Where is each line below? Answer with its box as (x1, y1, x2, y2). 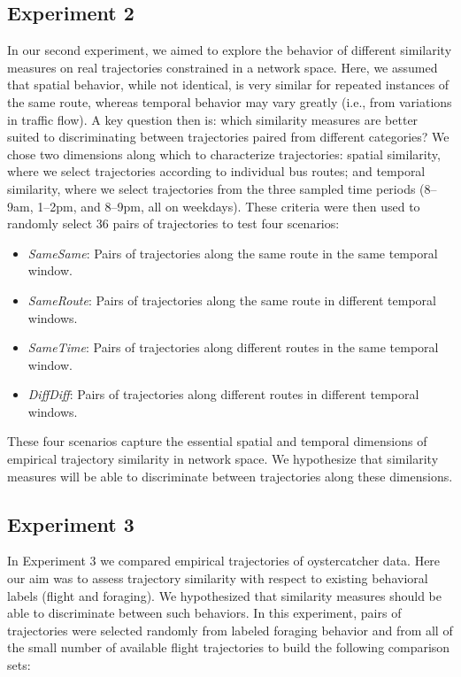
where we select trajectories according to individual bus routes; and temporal (7, 162, 426, 181)
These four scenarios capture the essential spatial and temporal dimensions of (7, 432, 427, 450)
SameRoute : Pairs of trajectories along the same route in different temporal (27, 290, 437, 309)
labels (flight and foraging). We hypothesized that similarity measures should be (7, 586, 442, 604)
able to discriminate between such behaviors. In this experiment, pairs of (7, 604, 402, 622)
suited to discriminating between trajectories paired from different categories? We (7, 127, 449, 146)
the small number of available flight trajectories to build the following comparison (7, 638, 450, 657)
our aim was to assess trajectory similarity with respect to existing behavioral (7, 569, 428, 588)
